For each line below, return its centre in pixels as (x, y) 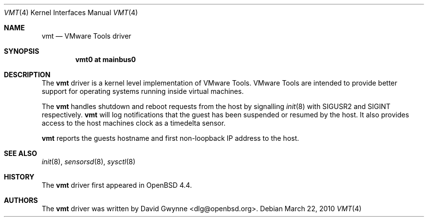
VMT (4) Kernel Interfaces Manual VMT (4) (71, 12)
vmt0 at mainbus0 (106, 59)
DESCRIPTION (27, 75)
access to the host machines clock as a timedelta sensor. (134, 123)
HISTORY (19, 177)
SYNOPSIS (22, 51)
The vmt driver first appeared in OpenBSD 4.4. (117, 185)
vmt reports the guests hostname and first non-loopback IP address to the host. (171, 138)
